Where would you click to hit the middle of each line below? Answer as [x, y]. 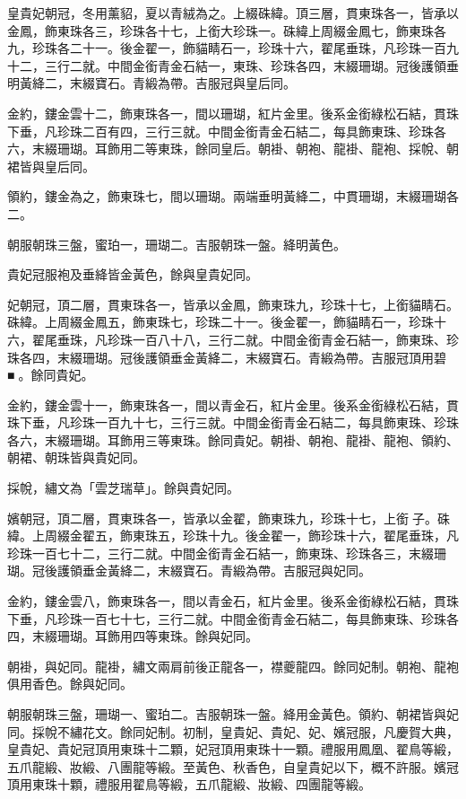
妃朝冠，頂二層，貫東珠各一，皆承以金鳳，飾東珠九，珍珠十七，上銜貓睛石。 [233, 304]
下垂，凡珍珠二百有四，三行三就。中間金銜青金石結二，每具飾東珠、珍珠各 [227, 131]
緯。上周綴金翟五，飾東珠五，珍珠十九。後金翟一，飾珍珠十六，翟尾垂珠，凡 [233, 536]
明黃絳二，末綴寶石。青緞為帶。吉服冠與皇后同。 [151, 83]
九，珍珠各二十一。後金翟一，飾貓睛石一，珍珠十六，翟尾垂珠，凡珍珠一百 [227, 48]
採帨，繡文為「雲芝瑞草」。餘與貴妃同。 [123, 488]
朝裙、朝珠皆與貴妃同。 [76, 457]
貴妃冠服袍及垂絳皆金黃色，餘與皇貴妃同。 [133, 274]
